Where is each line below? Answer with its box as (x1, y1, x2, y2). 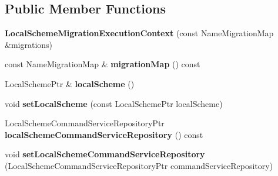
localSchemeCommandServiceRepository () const (5, 128, 203, 140)
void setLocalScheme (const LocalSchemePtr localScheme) (5, 97, 223, 109)
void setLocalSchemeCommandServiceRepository (5, 148, 205, 160)
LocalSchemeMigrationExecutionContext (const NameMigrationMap (5, 27, 274, 39)
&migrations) (5, 38, 53, 50)
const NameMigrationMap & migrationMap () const (5, 58, 200, 70)
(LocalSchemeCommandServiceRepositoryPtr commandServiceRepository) (5, 159, 273, 171)
